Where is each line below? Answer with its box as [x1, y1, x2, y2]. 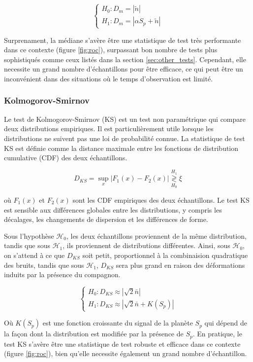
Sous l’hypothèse [4, 230, 54, 241]
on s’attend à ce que [4, 250, 65, 260]
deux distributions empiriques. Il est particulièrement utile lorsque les [4, 123, 214, 134]
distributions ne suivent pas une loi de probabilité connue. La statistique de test [4, 133, 245, 143]
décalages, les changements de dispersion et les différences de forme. [4, 214, 208, 224]
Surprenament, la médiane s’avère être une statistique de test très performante [4, 35, 241, 45]
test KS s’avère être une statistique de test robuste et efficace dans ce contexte [4, 338, 241, 349]
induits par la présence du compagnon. [4, 269, 121, 280]
